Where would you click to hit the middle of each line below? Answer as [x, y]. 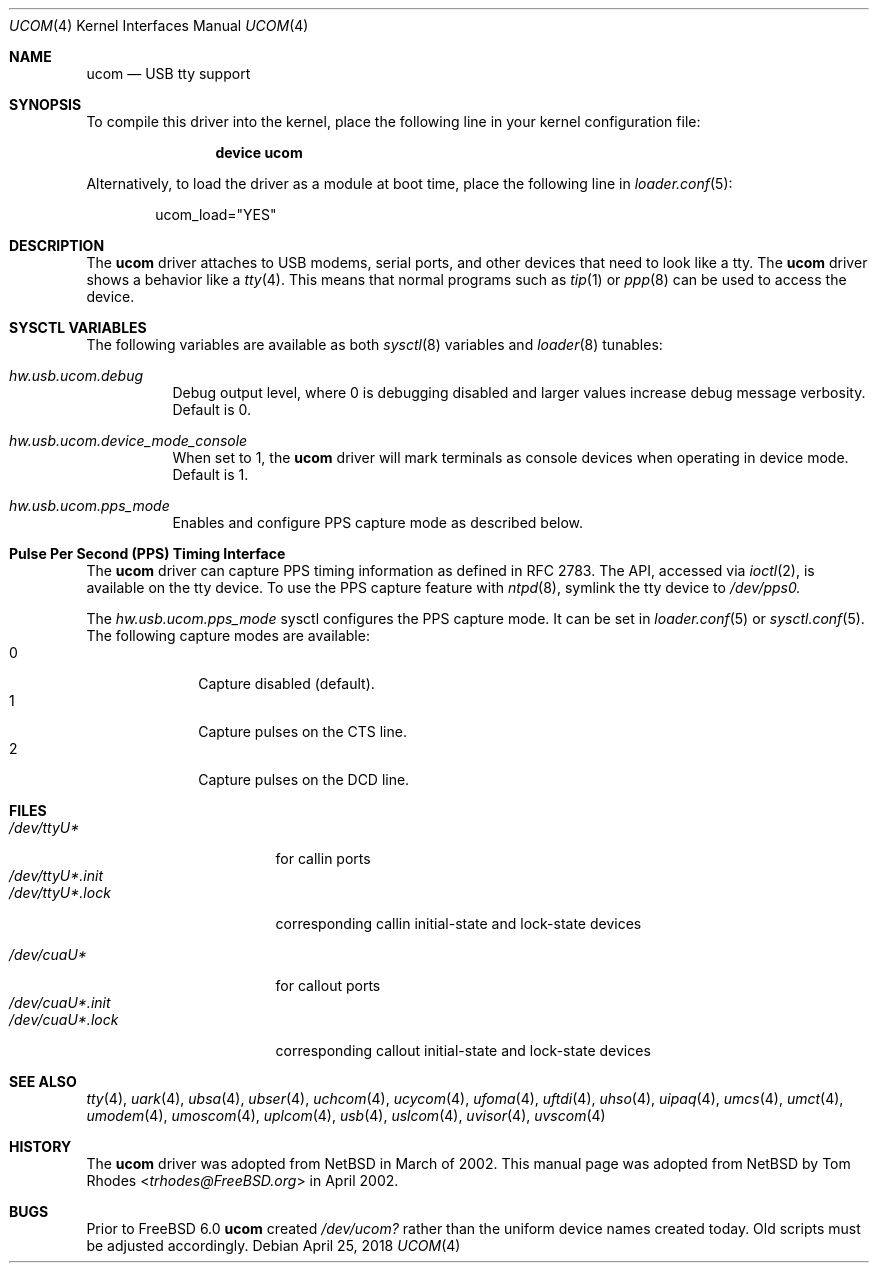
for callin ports [323, 858]
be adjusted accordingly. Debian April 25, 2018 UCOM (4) [273, 1245]
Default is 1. [210, 474]
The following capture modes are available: [228, 635]
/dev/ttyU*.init [56, 875]
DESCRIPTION [57, 245]
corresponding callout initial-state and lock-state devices [463, 1050]
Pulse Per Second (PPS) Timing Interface [147, 553]
